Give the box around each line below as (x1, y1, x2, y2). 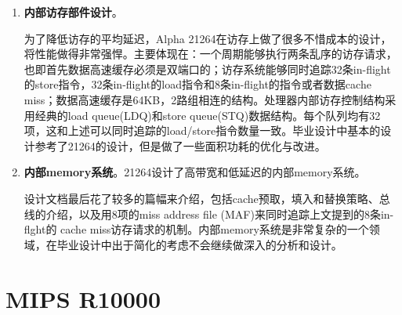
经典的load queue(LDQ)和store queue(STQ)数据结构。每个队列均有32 (34, 107, 381, 123)
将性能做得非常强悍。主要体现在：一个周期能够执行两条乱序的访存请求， (24, 45, 397, 62)
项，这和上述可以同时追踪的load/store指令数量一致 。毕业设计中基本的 (24, 122, 381, 139)
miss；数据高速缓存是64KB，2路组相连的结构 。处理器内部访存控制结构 (24, 91, 386, 107)
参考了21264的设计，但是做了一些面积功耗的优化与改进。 (34, 137, 326, 154)
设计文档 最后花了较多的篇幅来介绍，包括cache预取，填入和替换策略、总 (24, 190, 390, 206)
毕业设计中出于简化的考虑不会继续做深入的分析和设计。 (56, 236, 342, 252)
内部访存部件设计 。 (24, 4, 123, 20)
